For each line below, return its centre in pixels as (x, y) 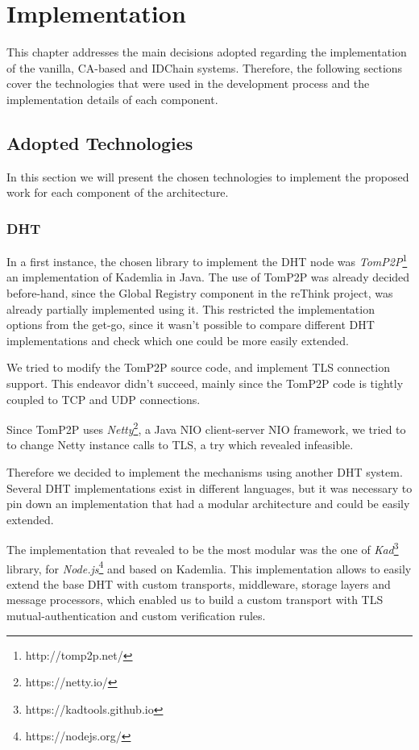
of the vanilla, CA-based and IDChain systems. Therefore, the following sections (205, 67)
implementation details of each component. (112, 99)
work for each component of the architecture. (118, 192)
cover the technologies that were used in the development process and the (188, 83)
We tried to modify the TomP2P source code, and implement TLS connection (198, 367)
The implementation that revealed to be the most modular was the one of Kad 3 (203, 548)
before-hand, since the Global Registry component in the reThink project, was (200, 292)
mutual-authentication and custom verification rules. (136, 616)
